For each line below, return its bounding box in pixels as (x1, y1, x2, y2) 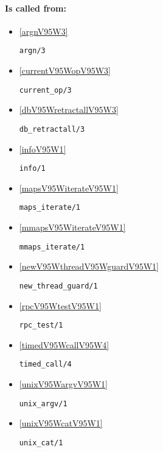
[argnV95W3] (19, 24, 68, 37)
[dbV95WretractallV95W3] (19, 103, 119, 116)
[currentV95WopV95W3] (19, 64, 111, 77)
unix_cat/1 (19, 438, 63, 447)
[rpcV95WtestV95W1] (19, 299, 102, 312)
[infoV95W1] (19, 142, 66, 155)
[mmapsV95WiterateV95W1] (19, 221, 126, 234)
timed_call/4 (19, 360, 72, 369)
